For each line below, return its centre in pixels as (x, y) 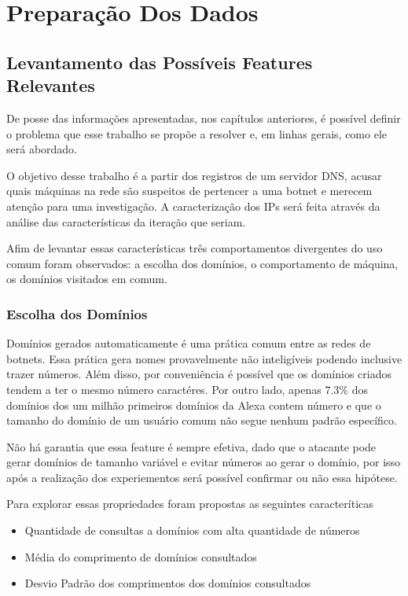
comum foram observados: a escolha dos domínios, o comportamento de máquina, (202, 263)
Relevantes (51, 85)
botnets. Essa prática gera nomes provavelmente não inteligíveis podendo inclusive (204, 358)
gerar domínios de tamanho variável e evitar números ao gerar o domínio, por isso (204, 462)
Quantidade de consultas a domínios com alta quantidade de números (192, 530)
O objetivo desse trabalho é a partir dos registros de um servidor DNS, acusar (194, 175)
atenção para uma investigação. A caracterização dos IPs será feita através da (193, 206)
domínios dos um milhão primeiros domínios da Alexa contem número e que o (194, 405)
